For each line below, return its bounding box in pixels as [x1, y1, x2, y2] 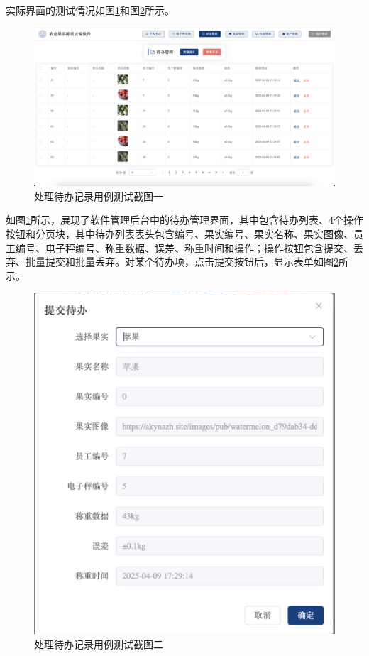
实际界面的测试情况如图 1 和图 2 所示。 [6, 3, 175, 17]
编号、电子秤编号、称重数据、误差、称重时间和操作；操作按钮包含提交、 [15, 240, 353, 255]
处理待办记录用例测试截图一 [34, 188, 163, 203]
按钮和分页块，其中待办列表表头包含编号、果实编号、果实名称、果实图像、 [6, 226, 353, 241]
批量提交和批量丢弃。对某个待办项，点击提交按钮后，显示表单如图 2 [25, 254, 338, 269]
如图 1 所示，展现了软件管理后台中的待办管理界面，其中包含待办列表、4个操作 [6, 212, 363, 227]
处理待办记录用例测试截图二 [34, 636, 163, 651]
